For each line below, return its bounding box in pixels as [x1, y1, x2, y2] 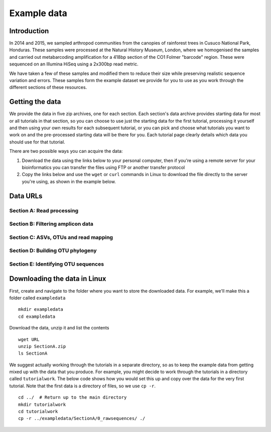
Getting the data [9, 98, 61, 106]
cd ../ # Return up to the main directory [18, 395, 127, 400]
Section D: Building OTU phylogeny [9, 247, 97, 254]
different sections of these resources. [9, 84, 87, 91]
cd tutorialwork [18, 409, 58, 414]
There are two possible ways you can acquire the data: [9, 148, 123, 154]
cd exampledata [18, 313, 56, 319]
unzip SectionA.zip [18, 343, 66, 349]
